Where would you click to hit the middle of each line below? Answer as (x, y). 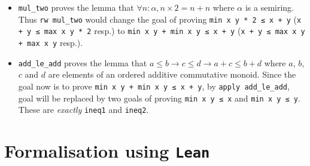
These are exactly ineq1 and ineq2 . (83, 110)
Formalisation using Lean (107, 151)
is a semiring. (269, 7)
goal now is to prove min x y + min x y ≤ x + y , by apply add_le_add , (154, 86)
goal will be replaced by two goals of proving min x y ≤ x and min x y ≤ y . (159, 98)
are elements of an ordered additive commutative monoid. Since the (172, 74)
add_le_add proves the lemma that (83, 62)
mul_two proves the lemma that (76, 7)
